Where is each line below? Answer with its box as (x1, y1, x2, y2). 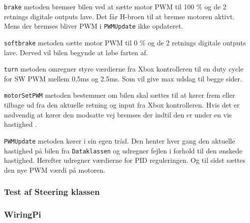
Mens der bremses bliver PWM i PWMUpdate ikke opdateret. (4, 21, 184, 31)
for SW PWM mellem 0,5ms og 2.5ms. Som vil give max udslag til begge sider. (4, 73, 242, 83)
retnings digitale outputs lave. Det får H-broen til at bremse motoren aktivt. (4, 11, 235, 21)
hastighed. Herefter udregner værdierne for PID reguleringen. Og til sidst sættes (4, 155, 246, 165)
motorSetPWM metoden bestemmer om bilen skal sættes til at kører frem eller (4, 90, 235, 100)
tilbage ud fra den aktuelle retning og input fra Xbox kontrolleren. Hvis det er (4, 100, 240, 110)
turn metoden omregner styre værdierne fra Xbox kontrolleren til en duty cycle (4, 64, 244, 74)
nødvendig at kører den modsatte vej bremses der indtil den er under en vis (4, 109, 232, 119)
